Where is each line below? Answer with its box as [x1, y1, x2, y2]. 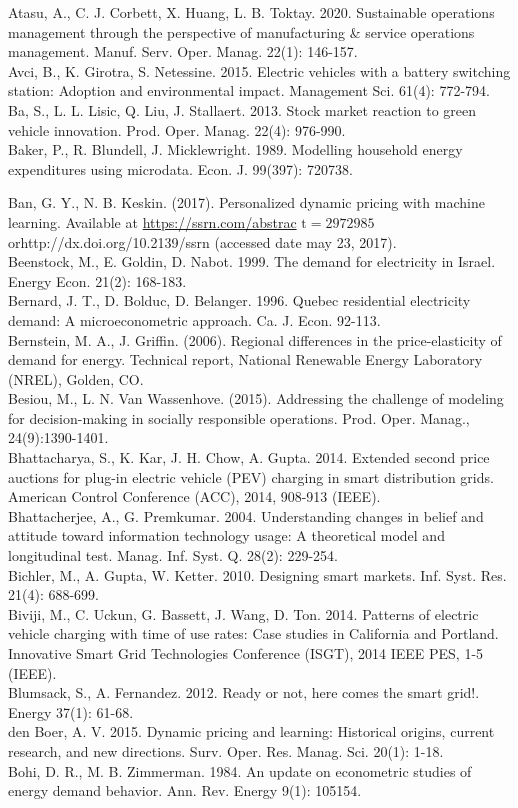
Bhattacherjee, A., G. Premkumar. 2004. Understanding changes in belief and [8, 505, 484, 526]
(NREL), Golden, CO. [8, 368, 144, 389]
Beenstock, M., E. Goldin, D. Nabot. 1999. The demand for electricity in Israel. [8, 251, 496, 272]
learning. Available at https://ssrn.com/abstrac [8, 211, 297, 232]
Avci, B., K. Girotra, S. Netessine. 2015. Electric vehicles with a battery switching [8, 60, 511, 81]
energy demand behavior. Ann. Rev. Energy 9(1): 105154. [8, 780, 362, 801]
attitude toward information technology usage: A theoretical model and [8, 525, 445, 546]
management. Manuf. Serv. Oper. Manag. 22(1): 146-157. [8, 41, 358, 62]
